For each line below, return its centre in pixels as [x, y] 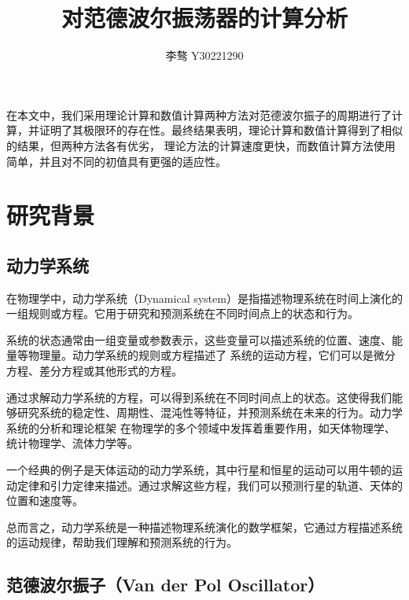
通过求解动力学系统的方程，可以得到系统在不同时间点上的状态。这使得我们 [199, 397]
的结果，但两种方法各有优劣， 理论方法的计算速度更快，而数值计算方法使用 [201, 145]
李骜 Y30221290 [204, 55]
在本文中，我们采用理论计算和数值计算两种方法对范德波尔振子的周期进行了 [199, 114]
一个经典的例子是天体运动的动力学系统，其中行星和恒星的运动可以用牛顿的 [199, 470]
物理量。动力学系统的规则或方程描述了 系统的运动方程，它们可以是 [201, 355]
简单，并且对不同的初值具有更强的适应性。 [116, 161]
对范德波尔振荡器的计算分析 [204, 18]
